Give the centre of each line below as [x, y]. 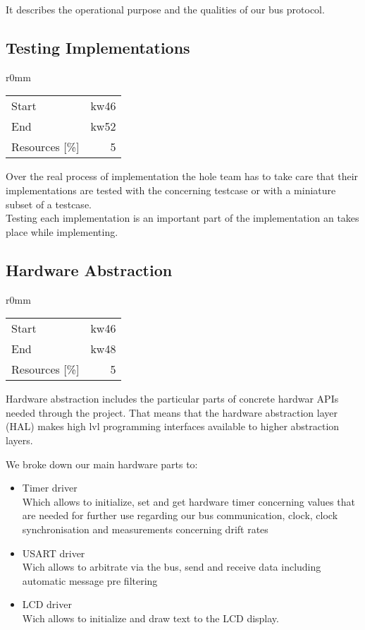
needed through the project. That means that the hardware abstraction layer [172, 412]
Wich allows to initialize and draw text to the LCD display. [150, 618]
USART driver [54, 553]
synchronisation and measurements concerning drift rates [145, 529]
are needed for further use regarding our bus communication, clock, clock [180, 515]
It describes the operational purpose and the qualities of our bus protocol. [165, 9]
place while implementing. [62, 231]
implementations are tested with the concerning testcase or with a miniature [171, 190]
